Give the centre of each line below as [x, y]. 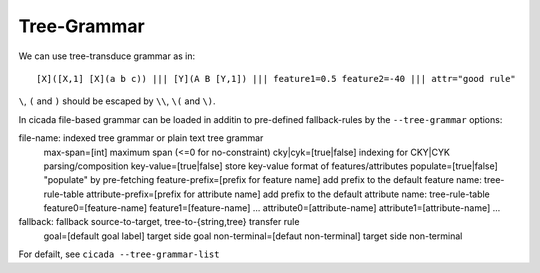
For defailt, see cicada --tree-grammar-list [119, 254]
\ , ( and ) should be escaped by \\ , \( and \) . [117, 101]
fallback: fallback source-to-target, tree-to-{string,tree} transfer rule [159, 222]
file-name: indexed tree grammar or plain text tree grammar [141, 138]
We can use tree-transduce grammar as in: [107, 56]
